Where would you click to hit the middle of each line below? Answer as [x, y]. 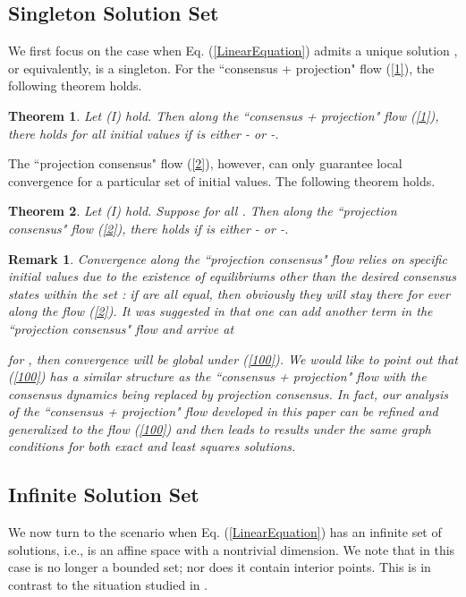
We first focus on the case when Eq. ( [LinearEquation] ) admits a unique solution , [233, 51]
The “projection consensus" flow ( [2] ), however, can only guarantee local [205, 163]
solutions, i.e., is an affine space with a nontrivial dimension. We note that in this [232, 549]
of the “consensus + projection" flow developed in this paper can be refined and [223, 411]
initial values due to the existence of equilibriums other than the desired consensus [232, 276]
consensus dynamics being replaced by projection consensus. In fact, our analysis [228, 393]
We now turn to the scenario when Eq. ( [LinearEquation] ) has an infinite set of [225, 532]
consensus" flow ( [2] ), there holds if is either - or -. [148, 228]
